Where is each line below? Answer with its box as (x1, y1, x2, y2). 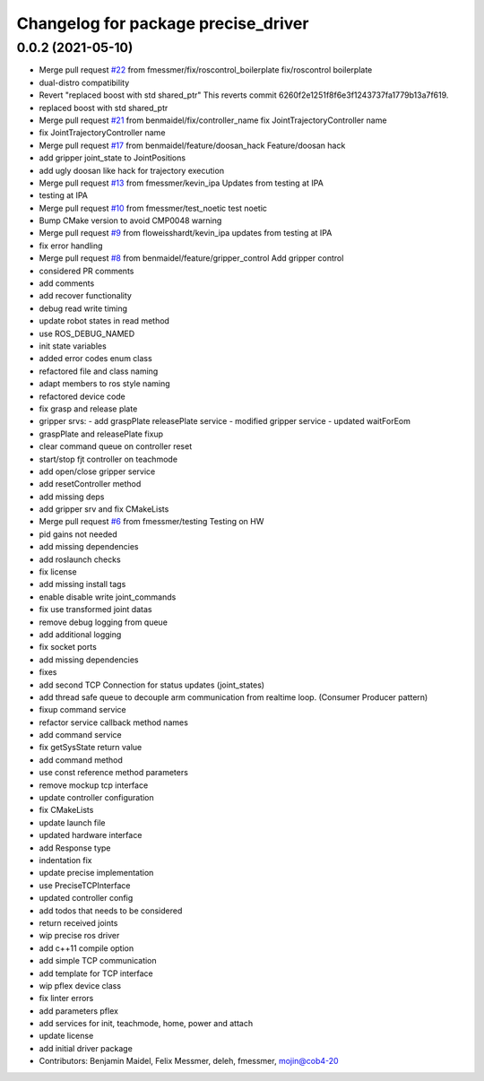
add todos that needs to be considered (39, 905, 183, 916)
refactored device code (39, 391, 125, 402)
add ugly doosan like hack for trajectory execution (39, 165, 224, 176)
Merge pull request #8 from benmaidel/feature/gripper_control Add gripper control (39, 253, 344, 264)
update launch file (39, 817, 106, 828)
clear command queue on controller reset (39, 441, 193, 452)
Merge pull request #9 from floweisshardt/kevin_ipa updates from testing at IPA (39, 228, 333, 238)
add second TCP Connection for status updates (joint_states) (39, 679, 264, 690)
